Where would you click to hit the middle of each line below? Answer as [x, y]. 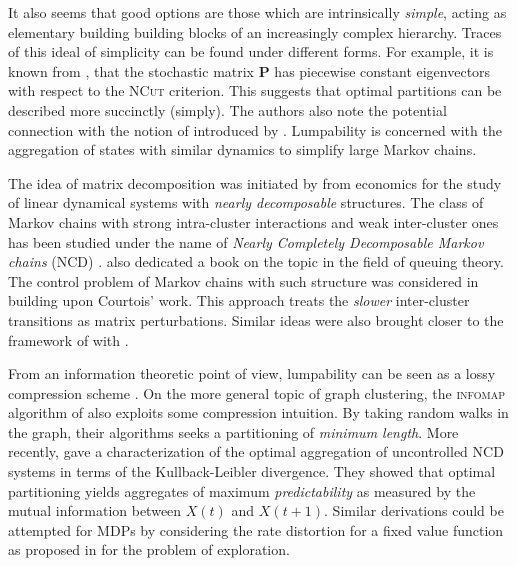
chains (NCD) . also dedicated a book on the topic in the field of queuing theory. [256, 261]
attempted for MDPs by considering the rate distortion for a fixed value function [256, 529]
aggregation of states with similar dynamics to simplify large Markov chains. [242, 149]
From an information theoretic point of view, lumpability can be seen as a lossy [252, 373]
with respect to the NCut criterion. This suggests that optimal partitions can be [255, 90]
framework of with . [68, 339]
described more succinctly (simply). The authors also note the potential [227, 109]
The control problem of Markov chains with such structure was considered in [243, 280]
